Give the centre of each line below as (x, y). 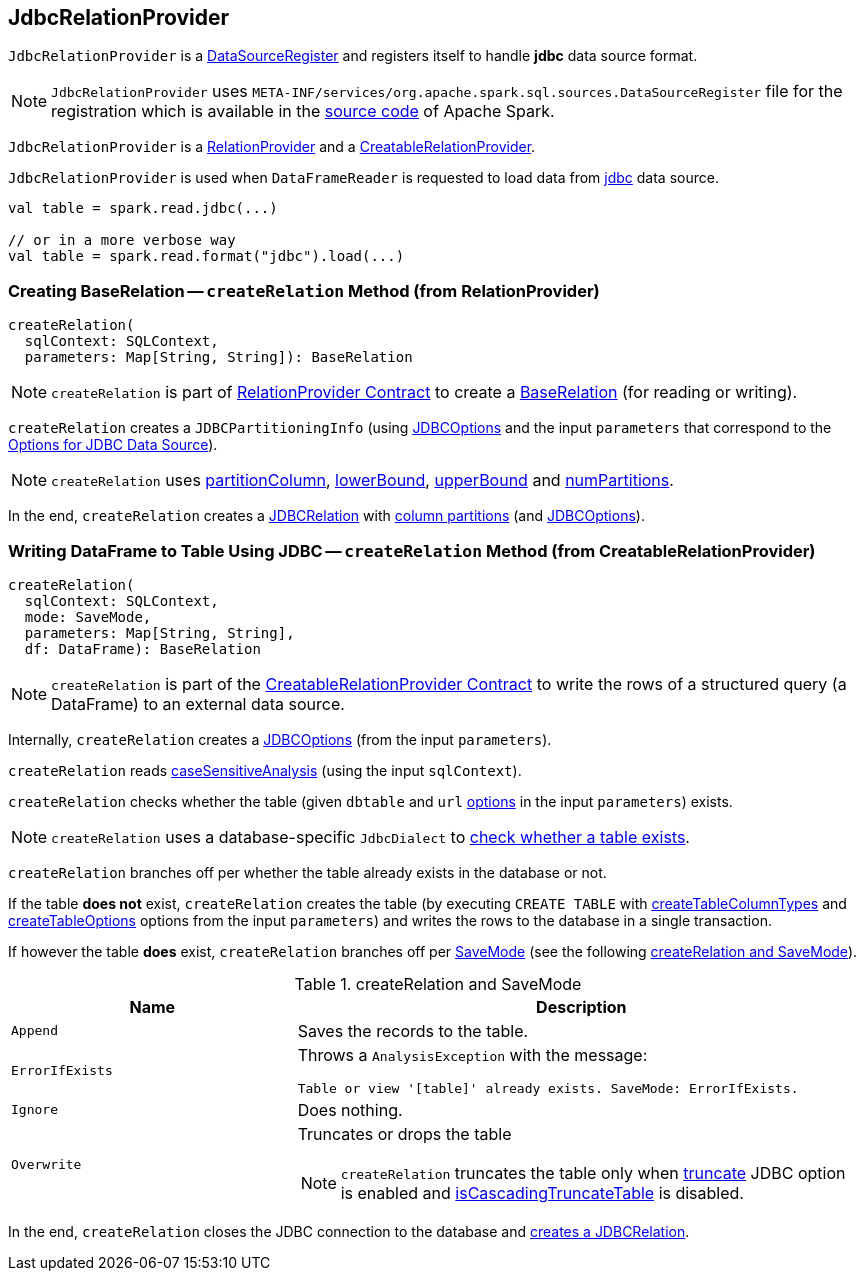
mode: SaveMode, (88, 616)
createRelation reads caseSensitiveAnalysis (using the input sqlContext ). (265, 770)
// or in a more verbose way (122, 240)
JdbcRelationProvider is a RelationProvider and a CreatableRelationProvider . (272, 147)
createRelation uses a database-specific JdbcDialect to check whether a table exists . (370, 836)
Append (34, 1031)
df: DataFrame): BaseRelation (142, 648)
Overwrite (46, 1165)
